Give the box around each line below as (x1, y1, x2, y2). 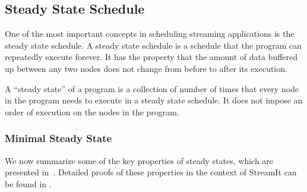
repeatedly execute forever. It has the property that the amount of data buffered (5, 51, 298, 63)
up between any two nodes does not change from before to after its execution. (5, 62, 287, 74)
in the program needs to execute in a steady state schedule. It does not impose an (5, 94, 303, 106)
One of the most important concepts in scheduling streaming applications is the (5, 27, 295, 40)
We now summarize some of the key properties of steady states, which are (5, 154, 274, 166)
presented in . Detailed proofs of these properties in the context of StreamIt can (5, 166, 297, 178)
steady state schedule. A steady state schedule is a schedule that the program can (5, 39, 302, 51)
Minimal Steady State (5, 131, 112, 146)
